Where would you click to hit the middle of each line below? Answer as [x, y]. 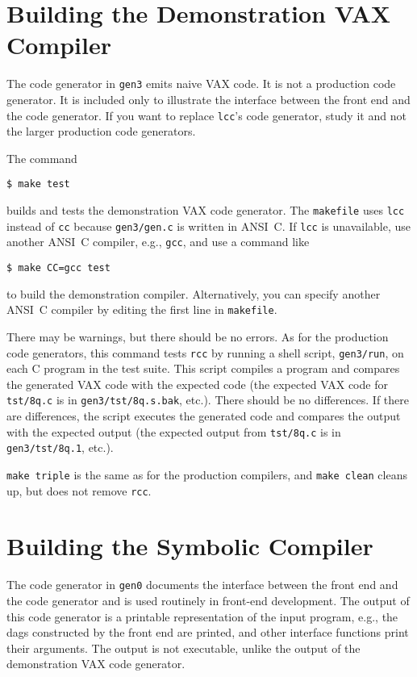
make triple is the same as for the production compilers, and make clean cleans [207, 474]
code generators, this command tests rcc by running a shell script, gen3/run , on [205, 352]
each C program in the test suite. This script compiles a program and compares [203, 368]
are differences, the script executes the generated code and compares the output [204, 416]
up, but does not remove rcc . [79, 490]
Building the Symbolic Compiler [190, 546]
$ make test [38, 184]
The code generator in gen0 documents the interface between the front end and [202, 585]
